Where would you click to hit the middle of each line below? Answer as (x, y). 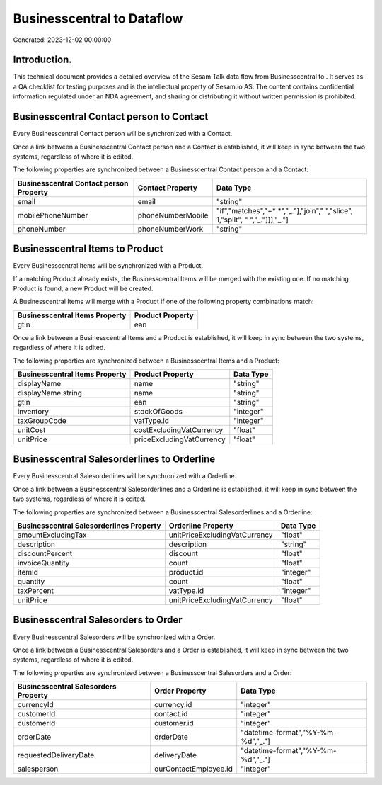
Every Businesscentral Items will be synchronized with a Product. (108, 266)
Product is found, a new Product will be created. (83, 288)
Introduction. (42, 60)
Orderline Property (201, 526)
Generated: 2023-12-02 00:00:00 (62, 40)
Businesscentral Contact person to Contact (111, 117)
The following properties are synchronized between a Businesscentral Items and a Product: (146, 361)
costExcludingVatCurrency (178, 430)
